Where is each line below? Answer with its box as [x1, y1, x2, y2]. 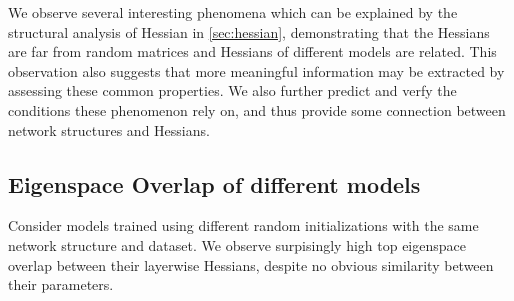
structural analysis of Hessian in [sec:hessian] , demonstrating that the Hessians [8, 21, 490, 42]
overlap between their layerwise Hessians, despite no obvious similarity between [8, 254, 494, 275]
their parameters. [8, 274, 114, 295]
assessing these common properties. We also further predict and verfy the [8, 80, 457, 101]
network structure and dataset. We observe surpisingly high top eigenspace [8, 234, 466, 255]
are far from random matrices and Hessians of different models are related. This [8, 41, 497, 62]
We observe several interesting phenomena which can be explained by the [8, 2, 458, 22]
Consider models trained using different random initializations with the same [8, 215, 479, 236]
